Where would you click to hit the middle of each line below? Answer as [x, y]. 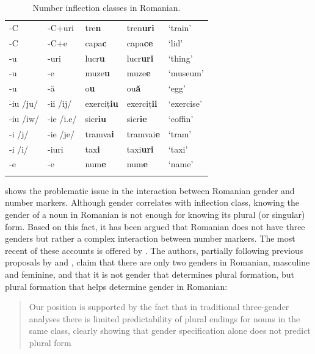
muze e [139, 73]
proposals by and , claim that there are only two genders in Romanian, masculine [157, 262]
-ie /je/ [61, 133]
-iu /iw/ [24, 118]
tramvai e [143, 133]
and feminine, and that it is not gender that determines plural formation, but [150, 274]
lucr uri [140, 58]
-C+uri [61, 27]
